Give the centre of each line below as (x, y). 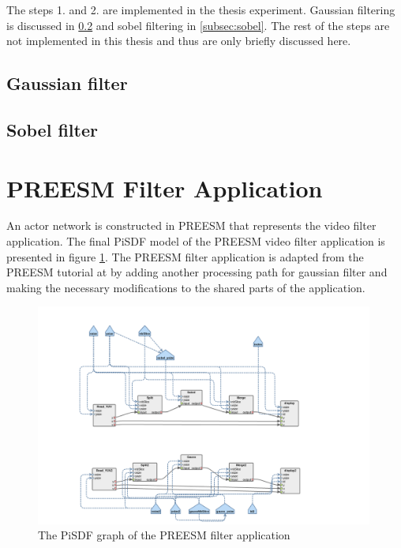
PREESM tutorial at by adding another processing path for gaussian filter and (197, 272)
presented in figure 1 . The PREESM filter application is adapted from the (185, 256)
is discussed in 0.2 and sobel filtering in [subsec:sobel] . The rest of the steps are (198, 25)
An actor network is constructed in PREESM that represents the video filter (191, 225)
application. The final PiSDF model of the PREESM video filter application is (196, 241)
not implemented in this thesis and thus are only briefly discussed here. (179, 41)
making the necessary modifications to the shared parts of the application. (186, 287)
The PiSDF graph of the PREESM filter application (164, 535)
